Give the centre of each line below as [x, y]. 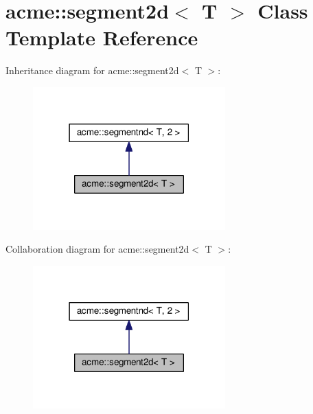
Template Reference [102, 37]
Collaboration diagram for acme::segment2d [97, 249]
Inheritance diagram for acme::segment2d [92, 70]
